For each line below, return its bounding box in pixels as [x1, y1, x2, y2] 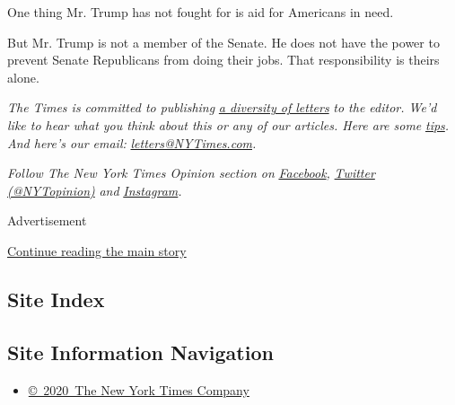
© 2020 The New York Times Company [28, 380, 249, 399]
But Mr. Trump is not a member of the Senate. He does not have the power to [7, 32, 440, 51]
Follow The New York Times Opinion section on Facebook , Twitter [7, 163, 375, 182]
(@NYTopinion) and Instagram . [7, 180, 182, 199]
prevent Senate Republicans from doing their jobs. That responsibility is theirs [7, 50, 440, 69]
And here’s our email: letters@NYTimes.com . [7, 133, 257, 152]
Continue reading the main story [7, 241, 187, 260]
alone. [7, 67, 39, 86]
